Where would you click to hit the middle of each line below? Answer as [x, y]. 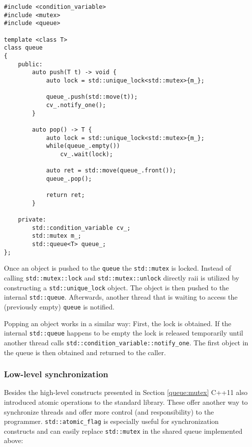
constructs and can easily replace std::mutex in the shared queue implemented [123, 431]
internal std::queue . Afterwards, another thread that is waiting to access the [121, 297]
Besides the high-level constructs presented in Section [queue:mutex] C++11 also [126, 392]
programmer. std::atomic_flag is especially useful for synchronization [112, 421]
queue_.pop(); [69, 179]
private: [32, 220]
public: [30, 64]
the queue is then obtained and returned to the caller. [85, 352]
